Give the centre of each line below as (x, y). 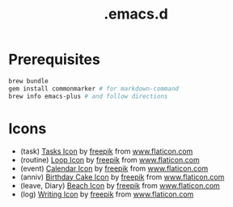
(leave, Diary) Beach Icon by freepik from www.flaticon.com (120, 185)
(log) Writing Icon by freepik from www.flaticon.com (107, 194)
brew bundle (28, 81)
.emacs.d (136, 14)
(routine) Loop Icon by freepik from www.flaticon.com (110, 159)
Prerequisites (55, 59)
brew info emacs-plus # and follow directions (88, 96)
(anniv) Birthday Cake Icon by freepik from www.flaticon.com (122, 177)
